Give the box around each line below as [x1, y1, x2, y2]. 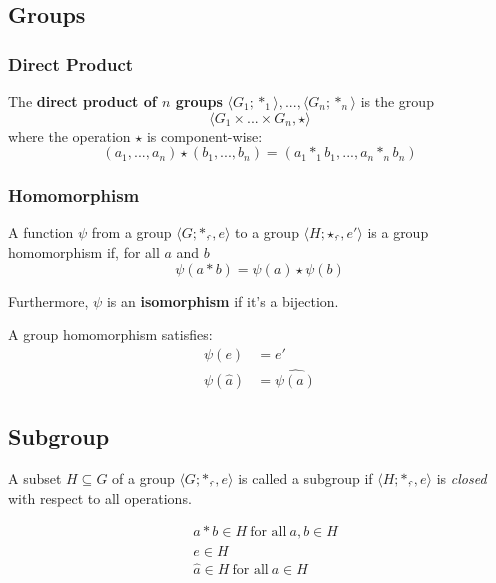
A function [8, 222, 74, 243]
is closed [436, 468, 487, 489]
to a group [235, 222, 299, 243]
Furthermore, [8, 290, 89, 311]
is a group [367, 222, 429, 243]
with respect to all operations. [8, 487, 192, 508]
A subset [8, 468, 62, 489]
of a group [112, 468, 175, 489]
